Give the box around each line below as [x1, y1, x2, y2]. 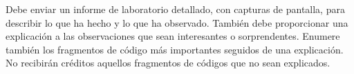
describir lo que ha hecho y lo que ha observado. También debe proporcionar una [6, 15, 348, 29]
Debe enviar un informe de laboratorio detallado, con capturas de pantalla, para [6, 2, 345, 16]
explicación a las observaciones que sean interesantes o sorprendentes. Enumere [6, 29, 340, 43]
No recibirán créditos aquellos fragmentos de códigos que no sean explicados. [6, 56, 330, 70]
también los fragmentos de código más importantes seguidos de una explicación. [6, 42, 344, 56]
